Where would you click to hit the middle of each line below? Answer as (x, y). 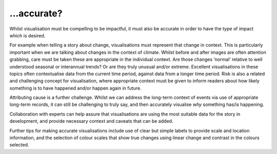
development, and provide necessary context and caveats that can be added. (91, 121)
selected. (19, 145)
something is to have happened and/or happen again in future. (75, 88)
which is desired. (27, 35)
